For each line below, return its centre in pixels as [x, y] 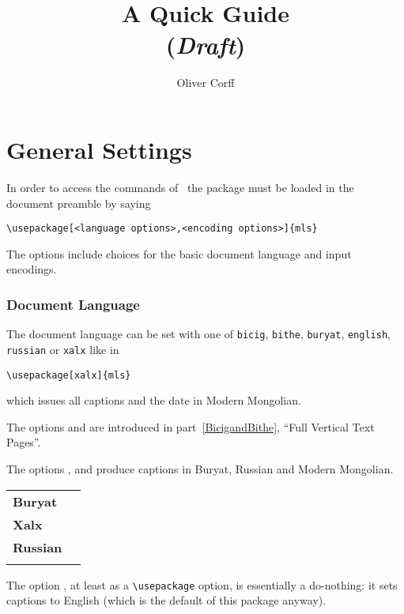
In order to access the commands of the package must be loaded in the [180, 188]
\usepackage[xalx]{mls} [69, 375]
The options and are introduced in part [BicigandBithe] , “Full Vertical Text [191, 426]
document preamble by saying [79, 203]
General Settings [99, 150]
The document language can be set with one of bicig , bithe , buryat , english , [198, 334]
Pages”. [24, 442]
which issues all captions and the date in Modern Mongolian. [154, 400]
